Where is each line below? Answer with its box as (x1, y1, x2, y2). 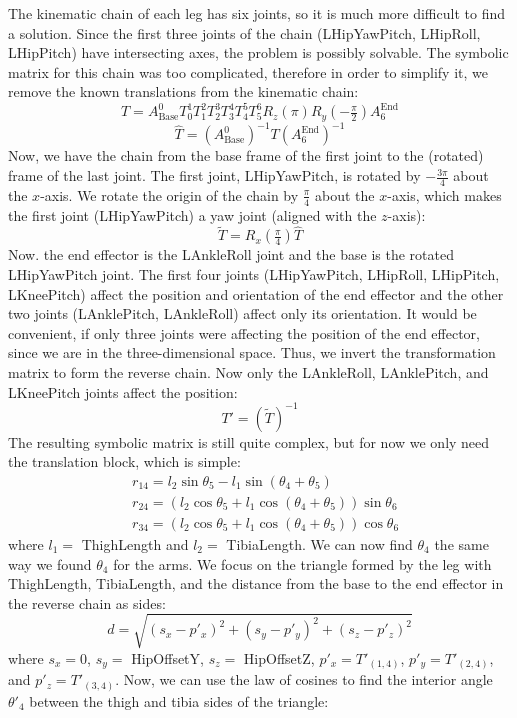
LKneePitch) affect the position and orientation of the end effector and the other (8, 283, 504, 304)
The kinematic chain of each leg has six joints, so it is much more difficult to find (8, 3, 505, 23)
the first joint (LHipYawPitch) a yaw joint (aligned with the (8, 204, 377, 225)
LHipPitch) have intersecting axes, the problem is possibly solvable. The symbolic (8, 42, 509, 63)
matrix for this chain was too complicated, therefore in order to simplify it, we (8, 61, 488, 82)
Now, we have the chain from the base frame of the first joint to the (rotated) (8, 145, 484, 166)
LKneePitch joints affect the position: (8, 381, 238, 402)
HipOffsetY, (131, 647, 204, 668)
